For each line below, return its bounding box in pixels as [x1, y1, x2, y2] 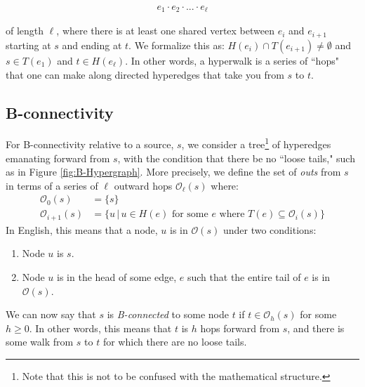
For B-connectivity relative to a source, [6, 136, 174, 151]
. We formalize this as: [128, 37, 225, 52]
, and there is [287, 320, 345, 335]
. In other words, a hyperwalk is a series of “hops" [125, 53, 339, 67]
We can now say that [6, 307, 96, 322]
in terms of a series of [6, 178, 98, 192]
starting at [6, 37, 51, 52]
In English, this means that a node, [6, 222, 158, 237]
